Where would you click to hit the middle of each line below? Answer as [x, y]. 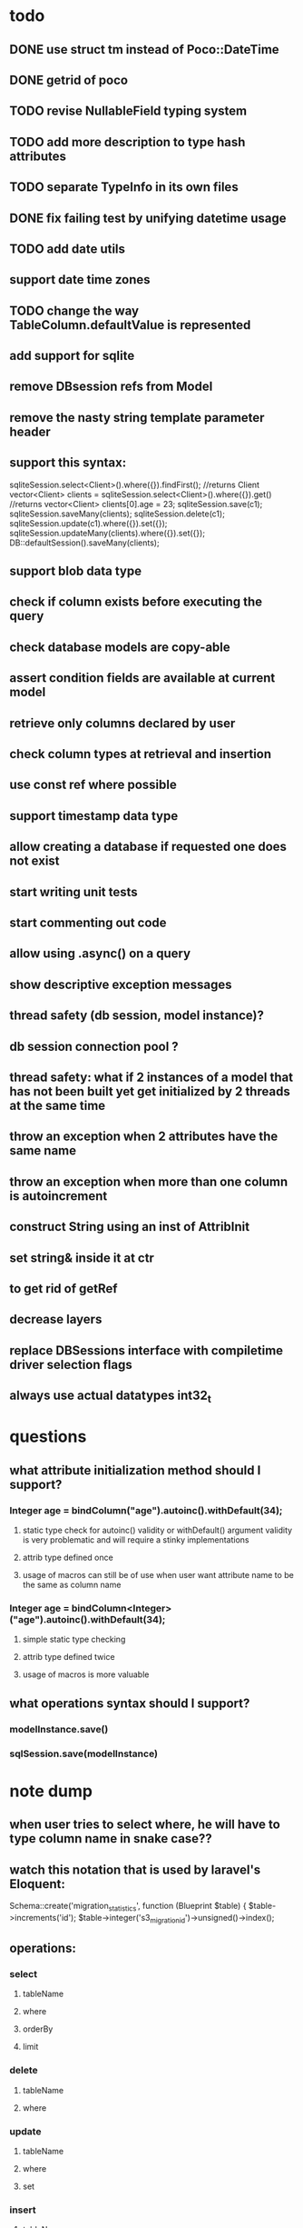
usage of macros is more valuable [86, 1674]
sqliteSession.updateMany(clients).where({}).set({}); [108, 533]
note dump [51, 1791]
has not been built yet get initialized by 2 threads [150, 1091]
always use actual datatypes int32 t [110, 1397]
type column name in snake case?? [111, 1838]
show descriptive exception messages [121, 984]
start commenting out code [88, 922]
